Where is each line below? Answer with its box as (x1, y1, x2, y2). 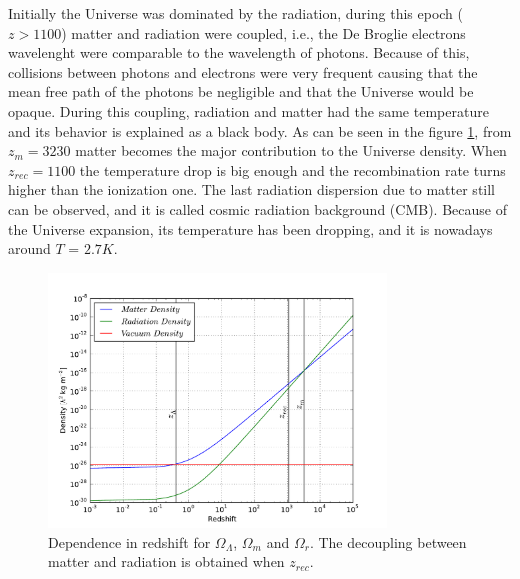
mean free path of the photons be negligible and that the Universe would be (8, 81, 474, 102)
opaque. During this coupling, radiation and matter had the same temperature (8, 100, 489, 121)
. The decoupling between (309, 531, 467, 552)
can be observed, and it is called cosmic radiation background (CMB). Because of (8, 198, 507, 219)
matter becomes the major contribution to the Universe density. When (75, 140, 507, 161)
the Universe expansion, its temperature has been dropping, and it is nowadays (8, 218, 493, 239)
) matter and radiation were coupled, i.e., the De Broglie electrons (61, 22, 466, 43)
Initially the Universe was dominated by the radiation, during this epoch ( (8, 3, 463, 23)
